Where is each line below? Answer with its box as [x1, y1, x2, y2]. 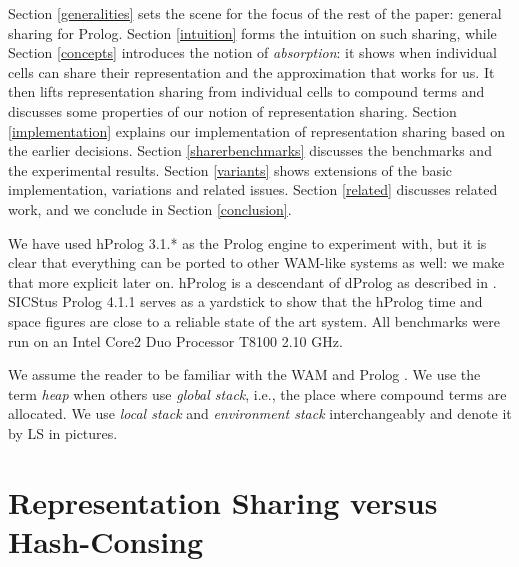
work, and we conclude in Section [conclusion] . [8, 198, 292, 219]
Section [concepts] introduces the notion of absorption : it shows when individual [8, 42, 497, 63]
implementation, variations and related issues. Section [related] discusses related [8, 179, 498, 200]
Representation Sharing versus [8, 481, 438, 522]
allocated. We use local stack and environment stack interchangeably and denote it [8, 403, 512, 424]
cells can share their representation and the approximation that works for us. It [8, 61, 495, 82]
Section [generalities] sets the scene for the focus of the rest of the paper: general [8, 3, 502, 23]
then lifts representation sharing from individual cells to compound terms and [8, 81, 485, 102]
